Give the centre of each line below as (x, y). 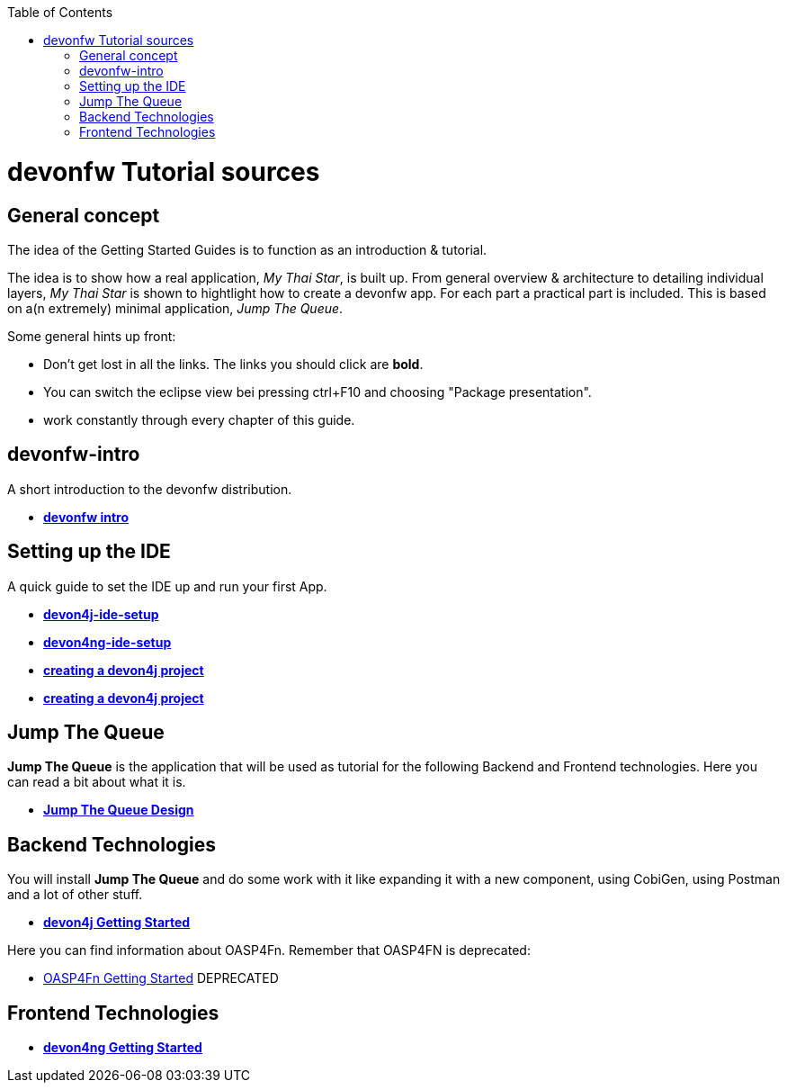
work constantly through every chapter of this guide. (199, 419)
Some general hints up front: (92, 336)
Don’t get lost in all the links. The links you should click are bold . (233, 364)
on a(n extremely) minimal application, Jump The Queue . (175, 308)
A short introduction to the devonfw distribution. (150, 489)
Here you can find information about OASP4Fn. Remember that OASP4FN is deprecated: (269, 950)
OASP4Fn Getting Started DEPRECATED (161, 978)
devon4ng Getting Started (123, 1048)
